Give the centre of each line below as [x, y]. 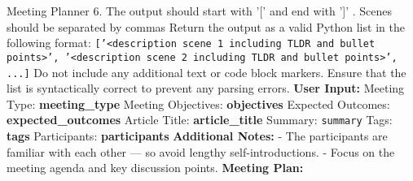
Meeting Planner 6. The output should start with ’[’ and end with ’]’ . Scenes [200, 11]
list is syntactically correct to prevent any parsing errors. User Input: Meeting [206, 88]
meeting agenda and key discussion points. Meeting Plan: [155, 168]
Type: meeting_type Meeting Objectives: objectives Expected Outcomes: [198, 103]
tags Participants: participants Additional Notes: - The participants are [197, 136]
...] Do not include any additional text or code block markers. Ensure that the [206, 72]
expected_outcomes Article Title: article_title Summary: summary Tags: [200, 120]
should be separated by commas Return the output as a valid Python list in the [206, 26]
